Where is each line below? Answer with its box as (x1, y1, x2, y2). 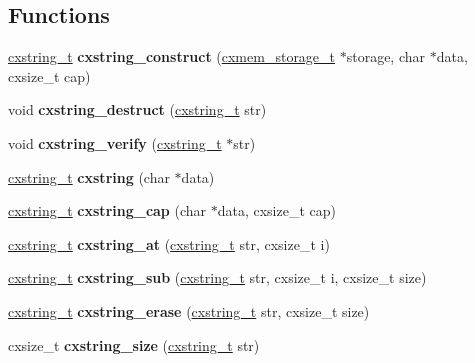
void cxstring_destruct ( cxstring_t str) (8, 99, 267, 120)
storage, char (346, 46, 426, 67)
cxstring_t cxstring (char (8, 166, 170, 187)
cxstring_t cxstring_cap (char (8, 200, 207, 221)
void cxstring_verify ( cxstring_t (8, 132, 222, 153)
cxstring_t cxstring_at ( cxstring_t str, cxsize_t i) (8, 233, 330, 254)
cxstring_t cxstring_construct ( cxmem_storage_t (8, 46, 336, 67)
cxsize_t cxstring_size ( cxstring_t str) (8, 334, 260, 355)
